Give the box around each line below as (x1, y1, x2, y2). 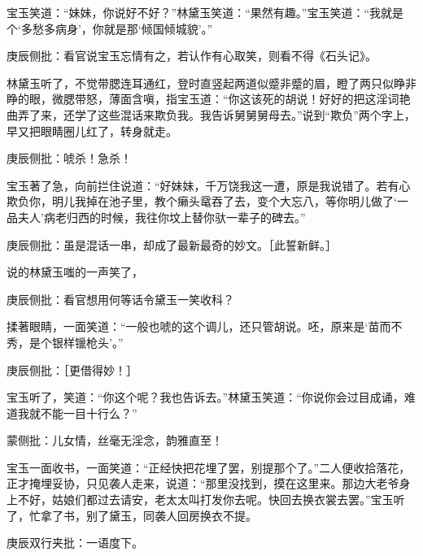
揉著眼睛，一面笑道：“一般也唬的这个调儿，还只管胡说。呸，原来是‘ (7, 318, 368, 335)
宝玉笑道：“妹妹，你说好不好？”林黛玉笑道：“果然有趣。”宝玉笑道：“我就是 (7, 4, 404, 20)
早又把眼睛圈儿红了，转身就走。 (7, 122, 177, 139)
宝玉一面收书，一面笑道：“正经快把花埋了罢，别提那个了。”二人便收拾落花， (7, 458, 411, 476)
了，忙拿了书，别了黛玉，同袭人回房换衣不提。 (7, 506, 257, 523)
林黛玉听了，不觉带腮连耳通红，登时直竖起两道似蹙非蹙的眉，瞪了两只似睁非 (7, 74, 416, 91)
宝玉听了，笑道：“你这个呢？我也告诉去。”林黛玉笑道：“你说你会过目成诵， (7, 389, 404, 406)
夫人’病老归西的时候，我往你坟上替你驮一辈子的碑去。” (17, 208, 306, 225)
